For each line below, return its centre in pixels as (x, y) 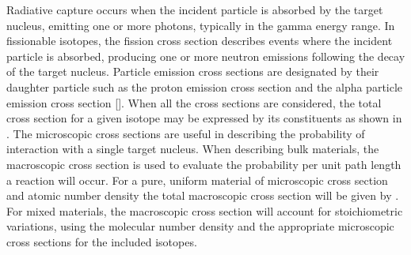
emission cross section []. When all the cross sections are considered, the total (194, 102)
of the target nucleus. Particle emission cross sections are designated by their (193, 71)
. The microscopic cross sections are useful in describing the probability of (186, 133)
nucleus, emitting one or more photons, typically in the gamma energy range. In (201, 25)
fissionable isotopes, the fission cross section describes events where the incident (200, 41)
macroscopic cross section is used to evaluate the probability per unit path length (204, 164)
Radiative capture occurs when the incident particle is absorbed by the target (195, 9)
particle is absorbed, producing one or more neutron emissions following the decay (206, 56)
